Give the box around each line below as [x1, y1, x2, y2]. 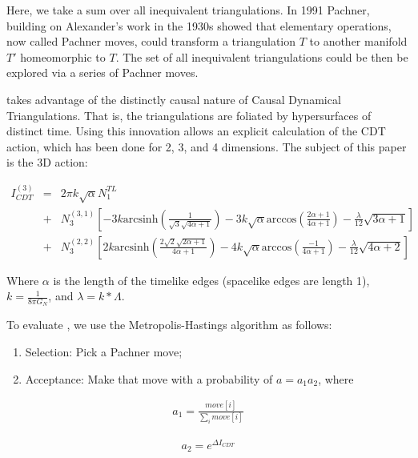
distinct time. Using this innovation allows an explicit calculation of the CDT [6, 123, 386, 139]
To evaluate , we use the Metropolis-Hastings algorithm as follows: [6, 316, 332, 333]
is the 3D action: [6, 154, 88, 171]
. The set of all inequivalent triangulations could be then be [115, 48, 408, 65]
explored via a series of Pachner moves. [6, 64, 199, 81]
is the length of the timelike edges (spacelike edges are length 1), [53, 271, 370, 288]
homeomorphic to [20, 48, 106, 65]
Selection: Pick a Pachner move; [25, 343, 183, 360]
